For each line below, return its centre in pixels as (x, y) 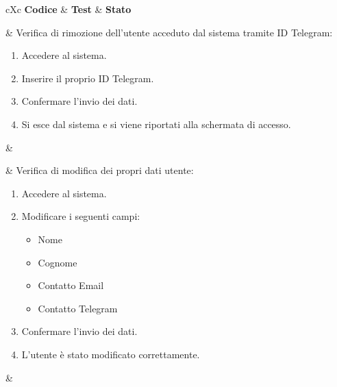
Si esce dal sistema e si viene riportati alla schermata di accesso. (156, 124)
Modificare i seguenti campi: (81, 216)
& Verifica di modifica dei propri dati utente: (100, 170)
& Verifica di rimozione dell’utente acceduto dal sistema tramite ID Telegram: (169, 32)
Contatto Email (71, 285)
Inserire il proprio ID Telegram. (88, 78)
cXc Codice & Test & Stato (68, 9)
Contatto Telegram (78, 308)
